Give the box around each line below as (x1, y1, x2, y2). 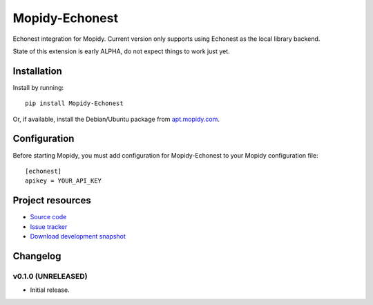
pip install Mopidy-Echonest (25, 100, 124, 107)
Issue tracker (30, 222, 68, 231)
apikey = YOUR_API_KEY (25, 177, 102, 185)
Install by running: (12, 83, 64, 91)
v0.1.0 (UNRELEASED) (12, 271, 88, 281)
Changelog (12, 250, 61, 262)
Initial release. (30, 286, 70, 294)
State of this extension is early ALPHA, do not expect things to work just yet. (12, 47, 231, 55)
